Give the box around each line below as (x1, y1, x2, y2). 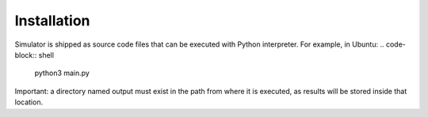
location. (14, 97, 44, 107)
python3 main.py (34, 68, 90, 78)
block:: (14, 50, 37, 59)
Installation (14, 12, 90, 29)
